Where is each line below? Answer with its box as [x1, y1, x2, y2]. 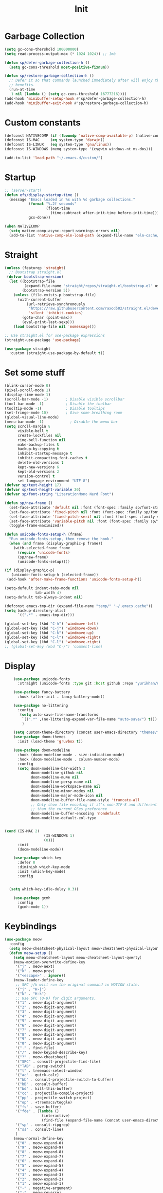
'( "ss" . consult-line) [15, 1127, 64, 1132]
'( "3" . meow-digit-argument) [15, 1010, 77, 1014]
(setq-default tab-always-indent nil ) [4, 595, 83, 599]
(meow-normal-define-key [13, 1136, 64, 1141]
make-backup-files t [17, 442, 59, 447]
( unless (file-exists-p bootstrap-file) [13, 292, 96, 297]
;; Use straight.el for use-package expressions [4, 333, 105, 338]
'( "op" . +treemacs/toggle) [15, 1100, 72, 1105]
